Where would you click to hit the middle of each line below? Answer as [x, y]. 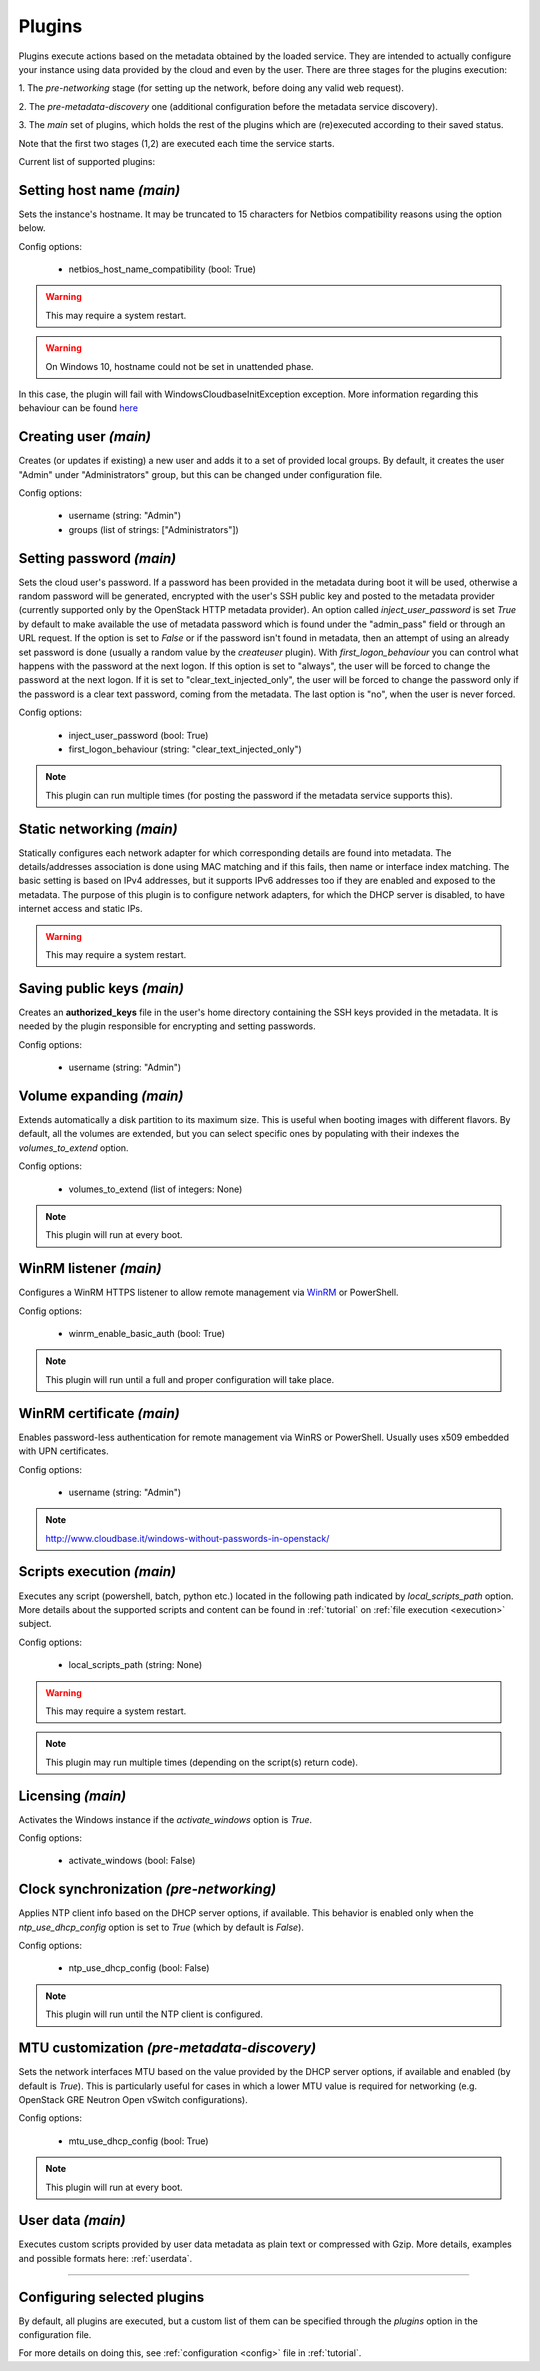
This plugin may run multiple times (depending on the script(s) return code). [202, 1762]
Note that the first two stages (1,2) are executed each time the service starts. [176, 143]
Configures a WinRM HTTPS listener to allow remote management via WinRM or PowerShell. [208, 1292]
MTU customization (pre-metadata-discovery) [167, 2048]
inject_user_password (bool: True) [138, 735]
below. [32, 228]
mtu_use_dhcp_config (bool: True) [138, 2141]
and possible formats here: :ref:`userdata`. [105, 2258]
